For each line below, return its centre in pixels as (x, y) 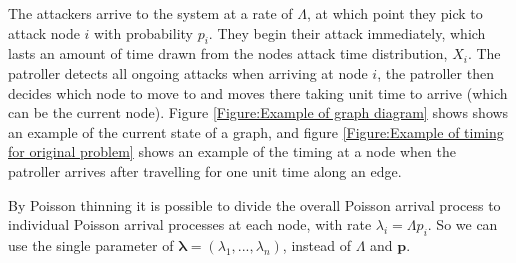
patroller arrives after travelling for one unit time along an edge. (205, 170)
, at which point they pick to (395, 13)
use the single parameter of (91, 244)
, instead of (316, 244)
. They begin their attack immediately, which (347, 32)
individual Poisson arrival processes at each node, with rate (190, 224)
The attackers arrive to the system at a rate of (150, 13)
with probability (143, 32)
